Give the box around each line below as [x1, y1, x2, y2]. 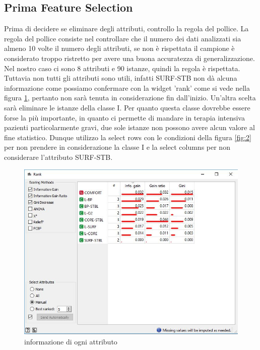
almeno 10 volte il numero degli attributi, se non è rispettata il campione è [4, 43, 235, 53]
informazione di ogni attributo [24, 336, 117, 346]
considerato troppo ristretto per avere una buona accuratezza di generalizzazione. [4, 52, 255, 63]
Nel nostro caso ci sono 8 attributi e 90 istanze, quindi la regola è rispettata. [4, 63, 240, 73]
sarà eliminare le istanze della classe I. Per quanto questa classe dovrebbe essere [4, 102, 250, 112]
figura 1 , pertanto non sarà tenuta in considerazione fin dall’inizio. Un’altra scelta [4, 92, 256, 103]
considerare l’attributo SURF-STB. [4, 151, 113, 162]
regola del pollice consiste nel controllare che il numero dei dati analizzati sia [4, 33, 241, 43]
